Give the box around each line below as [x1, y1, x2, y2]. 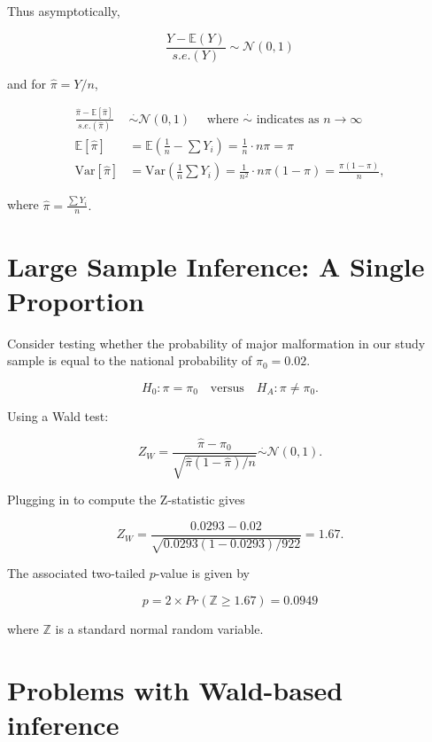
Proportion [7, 282, 144, 318]
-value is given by [155, 564, 251, 582]
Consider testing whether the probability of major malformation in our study [7, 333, 426, 352]
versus [210, 381, 244, 394]
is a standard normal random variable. [55, 619, 264, 637]
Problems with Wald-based [7, 671, 343, 707]
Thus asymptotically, [7, 2, 120, 20]
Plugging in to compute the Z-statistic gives [7, 490, 245, 509]
